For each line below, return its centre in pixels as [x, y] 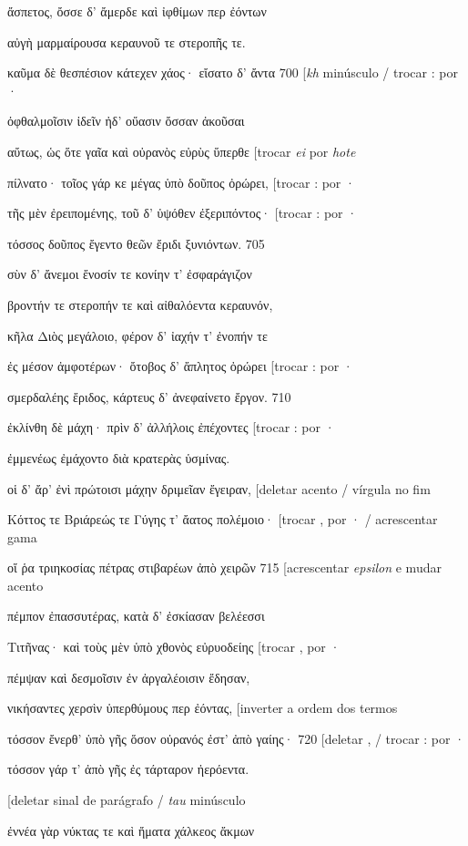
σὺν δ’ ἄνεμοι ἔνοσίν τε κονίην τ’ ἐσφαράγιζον [130, 274]
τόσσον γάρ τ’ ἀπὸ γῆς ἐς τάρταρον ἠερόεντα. [128, 769]
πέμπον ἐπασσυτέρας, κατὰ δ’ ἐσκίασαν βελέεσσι [136, 616]
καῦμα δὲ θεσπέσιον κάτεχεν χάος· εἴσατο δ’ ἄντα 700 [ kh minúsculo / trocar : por [233, 72]
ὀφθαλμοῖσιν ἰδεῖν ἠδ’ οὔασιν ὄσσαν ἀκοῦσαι [126, 121]
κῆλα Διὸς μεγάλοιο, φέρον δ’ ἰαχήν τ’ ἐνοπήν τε [137, 335]
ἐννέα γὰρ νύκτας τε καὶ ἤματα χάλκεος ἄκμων [131, 830]
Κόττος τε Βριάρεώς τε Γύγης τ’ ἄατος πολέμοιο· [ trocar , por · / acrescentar [223, 519]
